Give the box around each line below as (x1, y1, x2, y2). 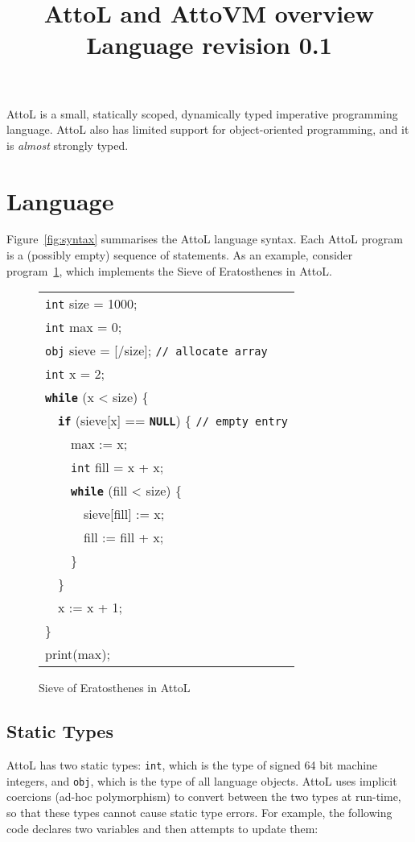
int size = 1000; (45, 294, 138, 313)
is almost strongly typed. (6, 136, 129, 153)
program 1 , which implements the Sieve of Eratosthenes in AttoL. (6, 262, 332, 279)
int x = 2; (45, 364, 105, 384)
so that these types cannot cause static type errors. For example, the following (6, 803, 392, 820)
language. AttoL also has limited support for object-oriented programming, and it (6, 121, 409, 138)
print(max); (45, 645, 110, 664)
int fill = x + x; (71, 458, 164, 477)
